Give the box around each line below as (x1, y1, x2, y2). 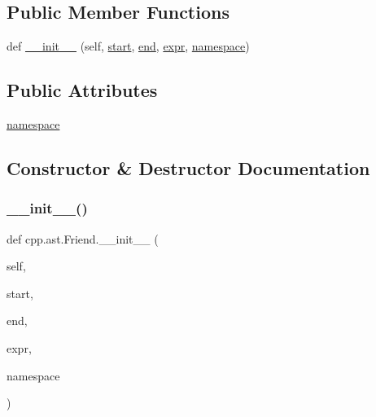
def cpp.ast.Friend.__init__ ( (7, 230, 159, 247)
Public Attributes (7, 77, 158, 103)
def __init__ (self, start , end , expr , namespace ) (7, 37, 250, 55)
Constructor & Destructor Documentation (7, 155, 370, 180)
